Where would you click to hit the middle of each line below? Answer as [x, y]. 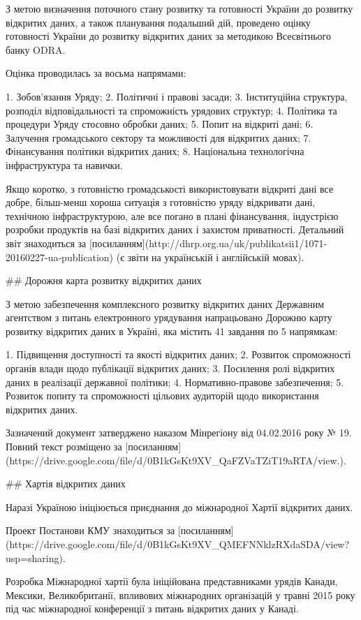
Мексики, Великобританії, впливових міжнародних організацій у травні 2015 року [180, 595]
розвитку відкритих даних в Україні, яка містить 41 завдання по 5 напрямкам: [172, 331]
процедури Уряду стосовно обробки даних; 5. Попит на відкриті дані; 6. [160, 124]
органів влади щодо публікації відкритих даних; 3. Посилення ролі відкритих [170, 368]
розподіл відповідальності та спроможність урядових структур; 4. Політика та [171, 110]
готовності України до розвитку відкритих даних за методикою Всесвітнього [168, 36]
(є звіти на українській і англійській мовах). [210, 257]
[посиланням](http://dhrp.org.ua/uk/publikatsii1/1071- [208, 243]
